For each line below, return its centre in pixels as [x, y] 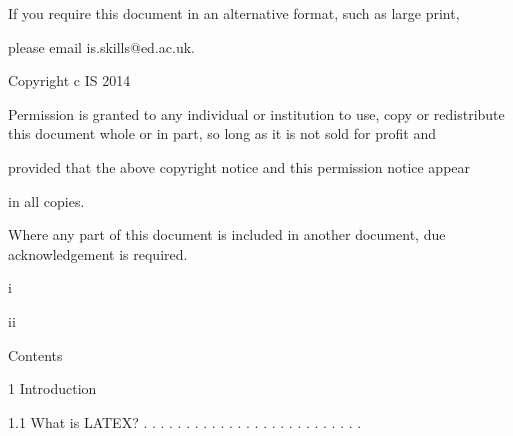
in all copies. [46, 200]
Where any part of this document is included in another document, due [227, 234]
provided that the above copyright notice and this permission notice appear [239, 166]
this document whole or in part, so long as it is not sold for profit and [222, 133]
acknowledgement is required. [98, 253]
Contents [35, 354]
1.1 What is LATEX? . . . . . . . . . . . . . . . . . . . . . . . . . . [185, 421]
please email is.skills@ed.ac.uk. [101, 46]
